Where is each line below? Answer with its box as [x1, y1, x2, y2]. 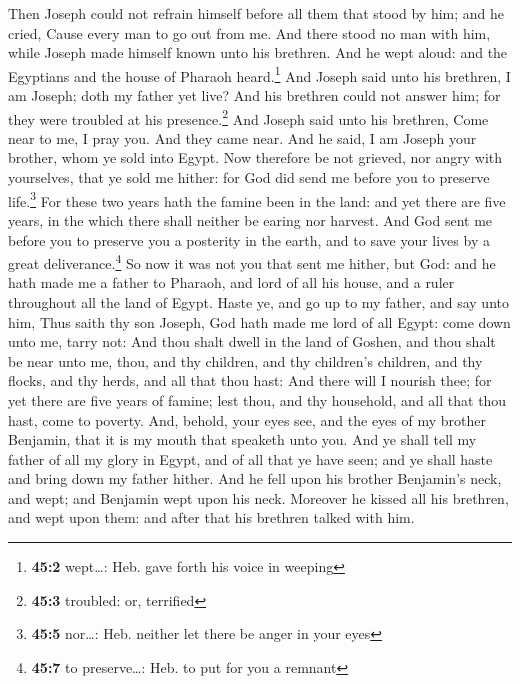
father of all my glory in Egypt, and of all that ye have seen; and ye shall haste [8, 448, 493, 469]
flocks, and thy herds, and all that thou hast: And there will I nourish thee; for [8, 370, 492, 391]
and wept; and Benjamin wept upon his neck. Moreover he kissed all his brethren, [8, 487, 509, 508]
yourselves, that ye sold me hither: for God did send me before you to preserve [8, 167, 490, 188]
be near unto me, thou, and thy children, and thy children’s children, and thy [8, 350, 483, 371]
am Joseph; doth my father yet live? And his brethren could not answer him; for [8, 85, 501, 106]
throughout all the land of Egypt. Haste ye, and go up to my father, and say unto [8, 291, 509, 312]
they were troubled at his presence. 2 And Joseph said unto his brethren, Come [8, 105, 489, 129]
